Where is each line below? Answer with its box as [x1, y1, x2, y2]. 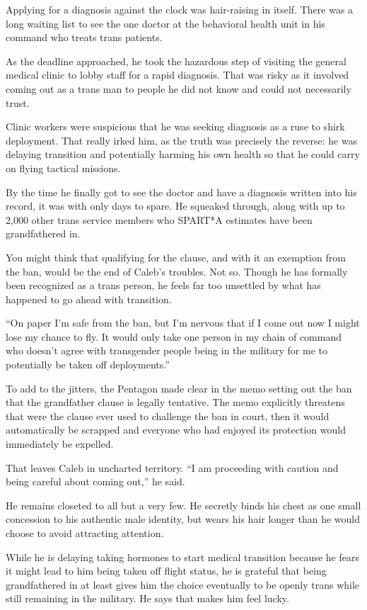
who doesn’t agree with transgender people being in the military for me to [6, 343, 327, 358]
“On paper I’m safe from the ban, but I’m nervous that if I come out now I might [6, 315, 360, 330]
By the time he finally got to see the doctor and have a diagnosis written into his [6, 184, 357, 199]
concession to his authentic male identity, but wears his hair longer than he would [6, 512, 361, 526]
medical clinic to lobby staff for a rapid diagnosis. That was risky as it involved [6, 67, 349, 82]
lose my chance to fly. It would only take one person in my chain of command [6, 329, 342, 344]
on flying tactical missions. [6, 160, 121, 175]
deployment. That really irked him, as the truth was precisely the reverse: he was [6, 132, 358, 147]
